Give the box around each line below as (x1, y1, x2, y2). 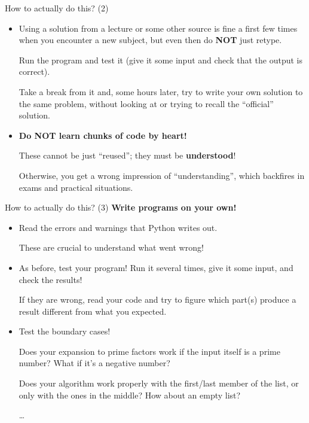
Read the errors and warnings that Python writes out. (19, 221, 218, 233)
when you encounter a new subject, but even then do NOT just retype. (19, 34, 282, 46)
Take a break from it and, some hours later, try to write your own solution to (19, 85, 303, 98)
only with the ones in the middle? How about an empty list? (19, 388, 241, 401)
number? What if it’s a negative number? (19, 357, 170, 369)
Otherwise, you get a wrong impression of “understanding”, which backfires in (19, 169, 305, 181)
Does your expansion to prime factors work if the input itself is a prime (19, 345, 280, 357)
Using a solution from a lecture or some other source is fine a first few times (19, 22, 298, 34)
